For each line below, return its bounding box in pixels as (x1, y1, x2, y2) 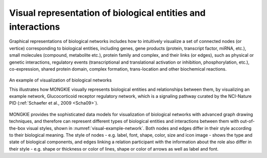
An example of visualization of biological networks (9, 77, 112, 83)
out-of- (240, 118, 255, 124)
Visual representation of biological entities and (9, 7, 206, 18)
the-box (9, 125, 26, 131)
